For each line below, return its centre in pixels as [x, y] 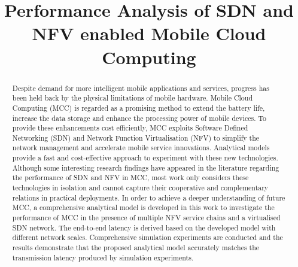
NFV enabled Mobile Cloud [149, 33]
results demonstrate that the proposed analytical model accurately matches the [136, 248]
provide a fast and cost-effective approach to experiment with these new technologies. [145, 158]
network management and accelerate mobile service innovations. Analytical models [141, 148]
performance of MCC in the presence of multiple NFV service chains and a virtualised [146, 218]
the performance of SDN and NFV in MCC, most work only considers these [130, 178]
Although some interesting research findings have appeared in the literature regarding [146, 167]
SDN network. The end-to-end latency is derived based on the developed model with [144, 227]
